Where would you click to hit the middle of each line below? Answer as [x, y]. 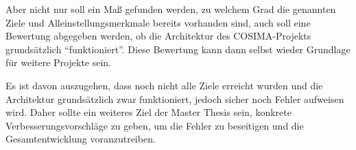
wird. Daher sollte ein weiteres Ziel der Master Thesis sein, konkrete [149, 112]
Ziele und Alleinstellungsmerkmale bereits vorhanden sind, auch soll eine [158, 22]
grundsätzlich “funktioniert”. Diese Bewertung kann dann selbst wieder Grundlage [178, 49]
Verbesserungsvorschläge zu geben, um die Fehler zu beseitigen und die [155, 125]
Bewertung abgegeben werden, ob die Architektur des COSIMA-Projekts [158, 36]
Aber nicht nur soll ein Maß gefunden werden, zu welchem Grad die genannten [171, 9]
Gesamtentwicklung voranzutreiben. [81, 139]
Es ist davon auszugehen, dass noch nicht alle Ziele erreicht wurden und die [164, 85]
